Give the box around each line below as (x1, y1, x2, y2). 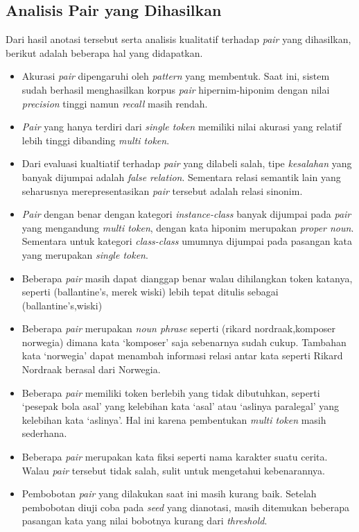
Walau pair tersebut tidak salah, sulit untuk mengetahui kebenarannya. (21, 463, 325, 477)
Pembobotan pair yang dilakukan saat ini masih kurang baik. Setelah (21, 486, 317, 501)
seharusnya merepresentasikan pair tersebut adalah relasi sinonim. (21, 183, 303, 198)
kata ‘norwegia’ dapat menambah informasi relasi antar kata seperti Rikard (21, 348, 343, 363)
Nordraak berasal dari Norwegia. (21, 362, 161, 377)
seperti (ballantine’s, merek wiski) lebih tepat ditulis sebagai (21, 284, 279, 299)
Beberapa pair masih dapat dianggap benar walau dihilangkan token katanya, (21, 271, 353, 285)
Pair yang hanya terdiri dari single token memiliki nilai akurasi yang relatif (21, 119, 342, 134)
